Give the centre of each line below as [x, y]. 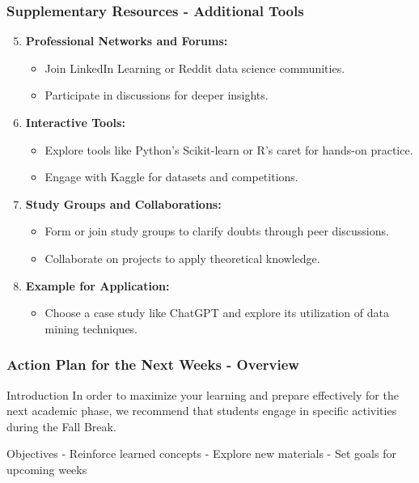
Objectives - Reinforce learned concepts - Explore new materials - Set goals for [201, 453]
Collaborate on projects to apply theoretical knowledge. [182, 258]
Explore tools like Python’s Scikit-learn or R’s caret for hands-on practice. [229, 149]
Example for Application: [97, 285]
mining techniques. [91, 328]
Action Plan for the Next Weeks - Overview [153, 364]
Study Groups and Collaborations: [123, 203]
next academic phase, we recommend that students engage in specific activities [202, 411]
